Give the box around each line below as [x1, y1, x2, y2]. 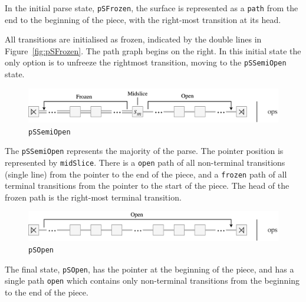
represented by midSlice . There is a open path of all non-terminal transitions [5, 156, 285, 168]
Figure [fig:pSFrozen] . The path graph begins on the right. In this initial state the [5, 44, 301, 57]
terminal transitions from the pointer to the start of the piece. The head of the [5, 179, 289, 192]
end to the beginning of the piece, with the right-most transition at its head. [5, 13, 281, 25]
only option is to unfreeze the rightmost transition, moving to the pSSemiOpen [5, 56, 287, 68]
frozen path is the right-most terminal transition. [5, 191, 182, 203]
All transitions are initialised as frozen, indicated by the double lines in [5, 33, 262, 45]
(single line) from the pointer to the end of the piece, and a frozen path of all [5, 168, 287, 180]
